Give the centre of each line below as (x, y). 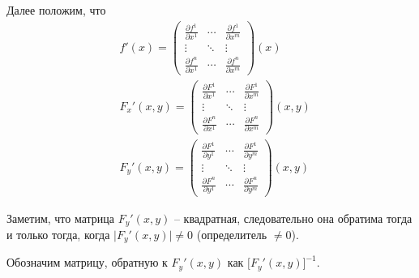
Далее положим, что (56, 10)
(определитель (232, 234)
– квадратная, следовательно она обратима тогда (293, 218)
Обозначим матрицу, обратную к (87, 262)
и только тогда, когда (58, 234)
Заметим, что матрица (61, 218)
